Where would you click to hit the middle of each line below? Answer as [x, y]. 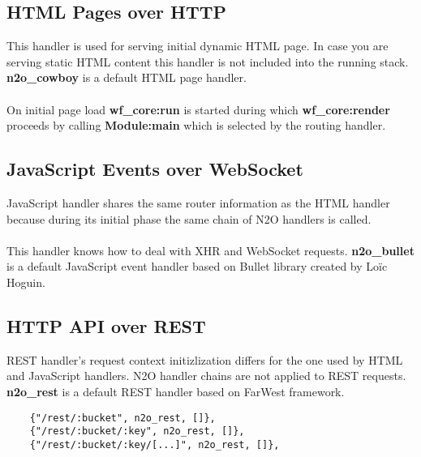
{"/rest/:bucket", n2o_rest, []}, [122, 418]
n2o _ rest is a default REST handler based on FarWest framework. [176, 391]
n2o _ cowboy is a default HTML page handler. [127, 77]
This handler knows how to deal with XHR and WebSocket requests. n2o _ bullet [210, 250]
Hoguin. [26, 282]
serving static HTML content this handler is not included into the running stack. [208, 61]
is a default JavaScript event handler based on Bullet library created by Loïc [197, 266]
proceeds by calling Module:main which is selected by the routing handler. [196, 125]
